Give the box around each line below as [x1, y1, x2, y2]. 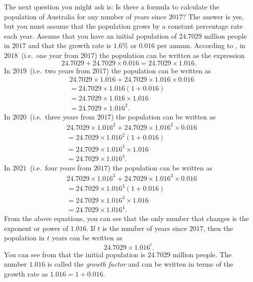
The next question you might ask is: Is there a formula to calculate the [4, 1, 219, 11]
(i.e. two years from [30, 65, 90, 75]
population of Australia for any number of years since [4, 11, 167, 21]
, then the [203, 223, 233, 233]
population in [4, 232, 45, 243]
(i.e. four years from [30, 162, 92, 172]
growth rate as [4, 268, 48, 279]
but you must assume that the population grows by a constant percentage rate [4, 21, 243, 31]
